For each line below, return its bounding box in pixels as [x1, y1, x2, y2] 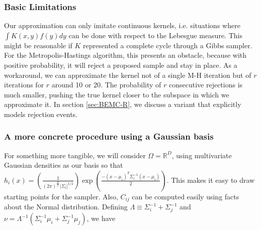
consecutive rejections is [168, 79, 243, 90]
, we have [86, 213, 116, 223]
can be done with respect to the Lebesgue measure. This [68, 30, 242, 40]
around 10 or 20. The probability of [51, 79, 161, 90]
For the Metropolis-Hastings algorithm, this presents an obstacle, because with [4, 50, 247, 60]
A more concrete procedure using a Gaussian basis [4, 130, 214, 143]
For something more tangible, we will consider [4, 150, 146, 160]
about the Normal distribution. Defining [4, 201, 128, 212]
